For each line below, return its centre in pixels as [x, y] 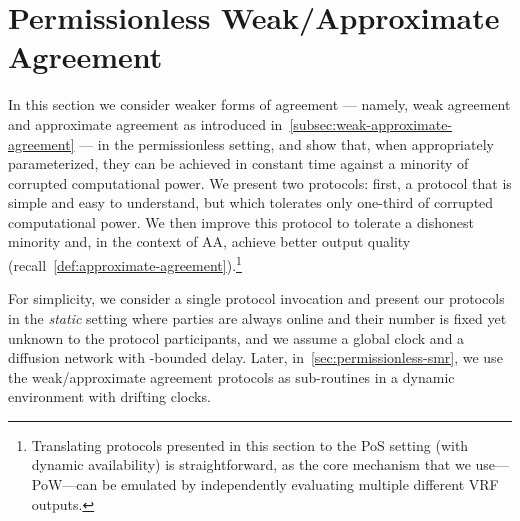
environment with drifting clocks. [109, 396]
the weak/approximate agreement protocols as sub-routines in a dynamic [231, 376]
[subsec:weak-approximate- [371, 123]
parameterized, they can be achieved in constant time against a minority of [238, 163]
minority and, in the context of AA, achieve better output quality [209, 241]
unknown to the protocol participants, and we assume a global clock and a [236, 337]
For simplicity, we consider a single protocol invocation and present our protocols [256, 298]
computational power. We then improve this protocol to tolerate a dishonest [241, 221]
